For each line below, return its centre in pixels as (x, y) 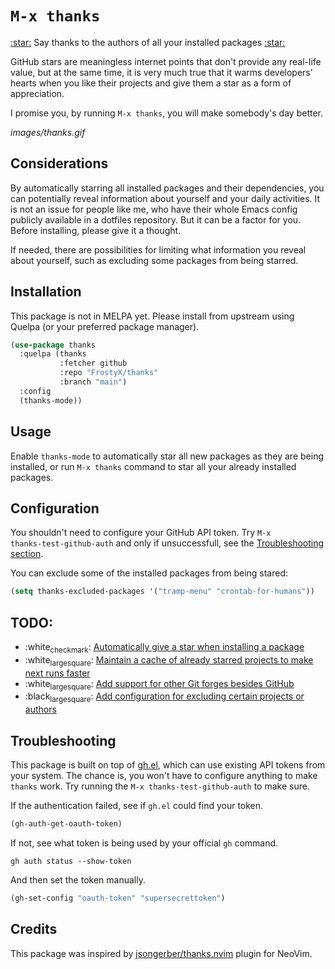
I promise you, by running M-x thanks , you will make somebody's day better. (166, 113)
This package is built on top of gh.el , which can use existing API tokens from (168, 765)
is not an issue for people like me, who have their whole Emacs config (154, 209)
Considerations (59, 163)
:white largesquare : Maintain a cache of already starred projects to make (169, 660)
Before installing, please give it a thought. (96, 230)
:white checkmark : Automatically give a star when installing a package (164, 648)
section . (27, 554)
